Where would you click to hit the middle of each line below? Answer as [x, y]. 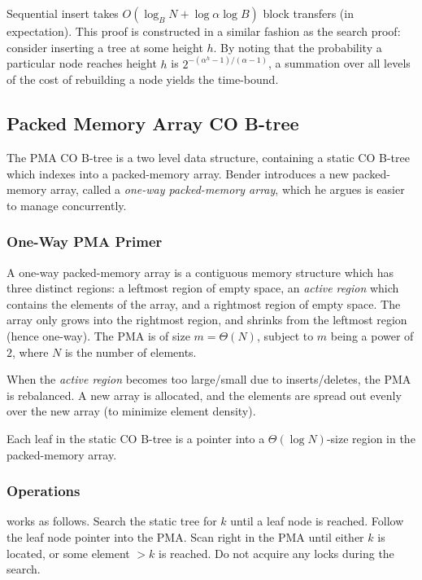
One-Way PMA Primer [85, 242]
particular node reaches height [82, 63]
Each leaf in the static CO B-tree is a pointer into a [136, 438]
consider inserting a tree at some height [105, 47]
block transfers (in [308, 13]
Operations [44, 491]
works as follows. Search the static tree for [112, 521]
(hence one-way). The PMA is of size [98, 335]
